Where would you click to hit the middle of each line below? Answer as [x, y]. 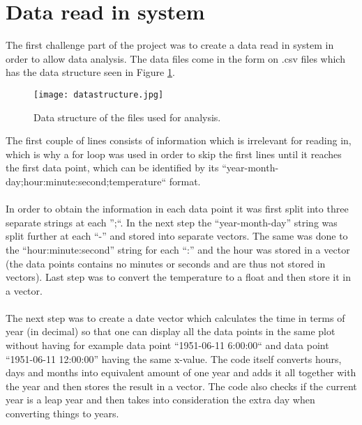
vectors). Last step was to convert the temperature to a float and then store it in [178, 277]
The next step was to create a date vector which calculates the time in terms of [175, 317]
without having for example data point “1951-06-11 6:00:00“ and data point [167, 345]
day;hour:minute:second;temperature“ [86, 181]
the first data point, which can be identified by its [112, 168]
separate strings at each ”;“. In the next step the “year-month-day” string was [172, 222]
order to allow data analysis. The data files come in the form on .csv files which [175, 58]
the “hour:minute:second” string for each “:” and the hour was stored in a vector [178, 249]
